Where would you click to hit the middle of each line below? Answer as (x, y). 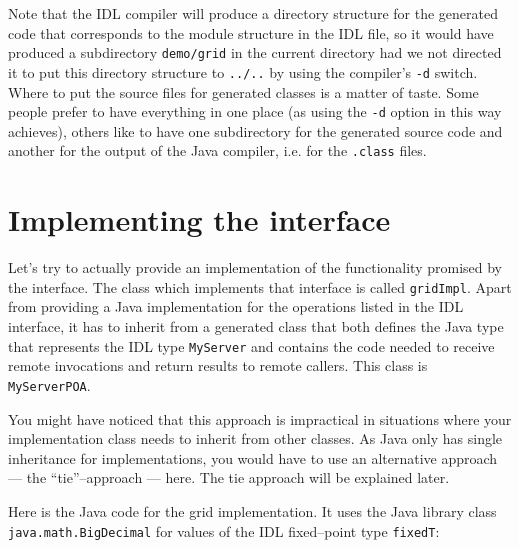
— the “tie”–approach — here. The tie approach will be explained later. (229, 477)
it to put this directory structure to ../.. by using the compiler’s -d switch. (243, 71)
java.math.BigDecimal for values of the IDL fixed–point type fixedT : (224, 530)
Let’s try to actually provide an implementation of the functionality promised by (255, 267)
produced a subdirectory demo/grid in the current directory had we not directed (255, 52)
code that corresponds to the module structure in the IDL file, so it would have (251, 32)
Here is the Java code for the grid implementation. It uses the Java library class (252, 510)
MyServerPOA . (49, 384)
